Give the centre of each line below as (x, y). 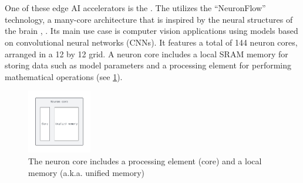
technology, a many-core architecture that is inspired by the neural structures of (149, 19)
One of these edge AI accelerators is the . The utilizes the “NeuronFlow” (135, 8)
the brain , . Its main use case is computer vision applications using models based (151, 31)
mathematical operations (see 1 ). (64, 76)
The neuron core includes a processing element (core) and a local (145, 160)
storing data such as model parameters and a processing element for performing (148, 65)
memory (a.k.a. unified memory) (87, 172)
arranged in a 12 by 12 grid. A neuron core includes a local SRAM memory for (147, 53)
